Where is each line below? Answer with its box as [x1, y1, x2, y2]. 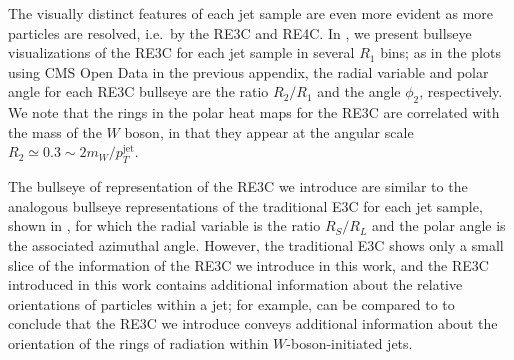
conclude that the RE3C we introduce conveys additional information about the [8, 313, 498, 334]
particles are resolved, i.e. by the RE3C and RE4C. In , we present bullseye [8, 22, 472, 43]
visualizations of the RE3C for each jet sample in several [8, 42, 355, 63]
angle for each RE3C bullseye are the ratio [8, 81, 269, 102]
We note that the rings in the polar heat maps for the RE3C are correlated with [8, 102, 500, 123]
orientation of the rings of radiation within [8, 332, 269, 353]
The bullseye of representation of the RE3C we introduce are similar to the [8, 176, 468, 197]
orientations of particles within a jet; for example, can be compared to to [8, 293, 455, 314]
